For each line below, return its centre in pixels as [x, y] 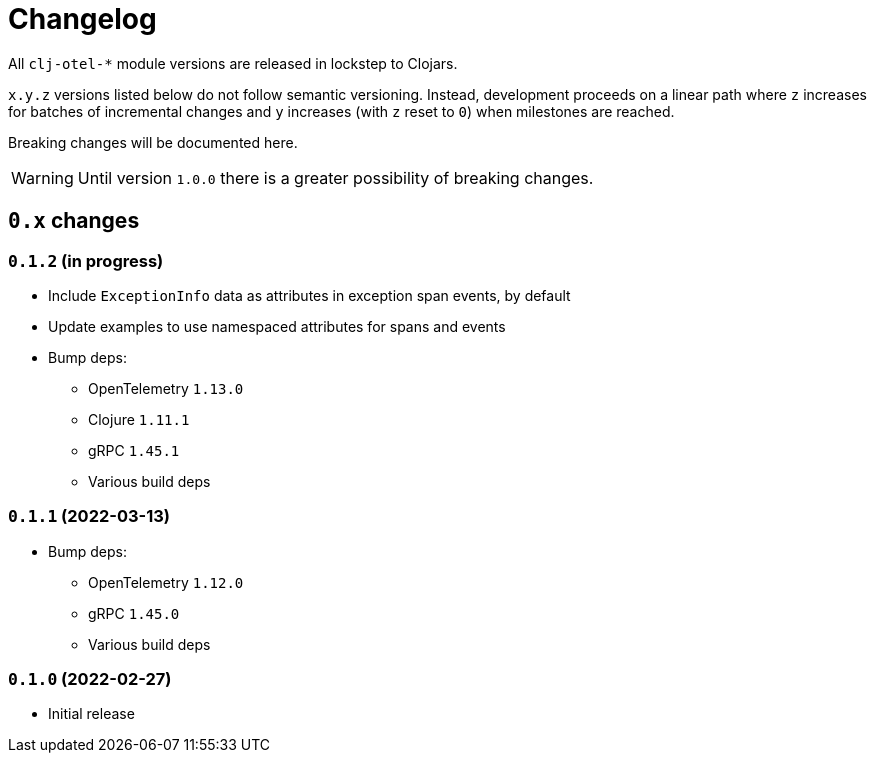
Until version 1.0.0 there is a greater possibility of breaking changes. [335, 177]
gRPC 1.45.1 [134, 450]
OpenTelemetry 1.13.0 [166, 388]
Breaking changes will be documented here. [153, 142]
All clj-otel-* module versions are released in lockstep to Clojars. [233, 63]
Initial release [91, 714]
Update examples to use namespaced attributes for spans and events [277, 326]
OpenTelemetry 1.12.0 [166, 582]
